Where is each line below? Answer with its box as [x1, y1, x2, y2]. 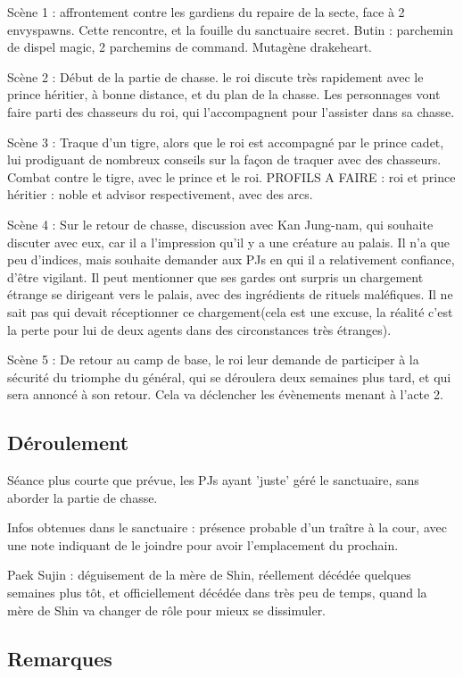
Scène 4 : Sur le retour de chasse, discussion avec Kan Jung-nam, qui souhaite [7, 214, 434, 233]
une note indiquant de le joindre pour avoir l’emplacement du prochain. [7, 535, 399, 554]
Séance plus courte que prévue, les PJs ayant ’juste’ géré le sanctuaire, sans [7, 471, 419, 489]
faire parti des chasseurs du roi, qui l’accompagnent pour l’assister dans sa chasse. [7, 102, 455, 121]
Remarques [7, 644, 112, 672]
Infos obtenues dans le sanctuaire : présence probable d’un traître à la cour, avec [7, 518, 447, 537]
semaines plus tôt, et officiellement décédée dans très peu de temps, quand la [7, 583, 427, 602]
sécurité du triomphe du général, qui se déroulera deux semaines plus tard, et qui [7, 367, 451, 386]
